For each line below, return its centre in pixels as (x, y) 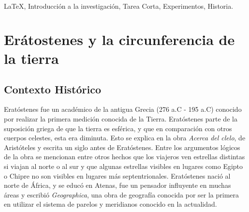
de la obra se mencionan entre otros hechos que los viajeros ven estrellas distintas (124, 157)
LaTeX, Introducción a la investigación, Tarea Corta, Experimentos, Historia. (119, 6)
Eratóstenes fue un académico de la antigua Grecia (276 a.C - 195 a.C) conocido (123, 109)
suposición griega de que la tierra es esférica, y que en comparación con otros (118, 128)
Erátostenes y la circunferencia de (119, 39)
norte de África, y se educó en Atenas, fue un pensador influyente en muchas (117, 185)
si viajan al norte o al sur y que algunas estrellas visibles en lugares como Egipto (124, 166)
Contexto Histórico (53, 89)
